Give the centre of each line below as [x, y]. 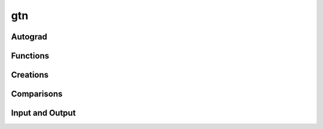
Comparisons [37, 94]
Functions [30, 56]
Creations [30, 75]
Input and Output [43, 113]
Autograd [29, 37]
